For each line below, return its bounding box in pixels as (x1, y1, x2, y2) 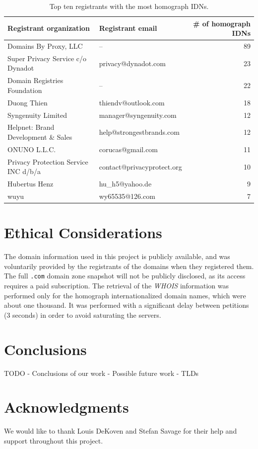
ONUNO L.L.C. (7, 144, 56, 154)
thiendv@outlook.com (99, 97, 165, 107)
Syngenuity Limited (7, 109, 67, 120)
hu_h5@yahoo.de (99, 179, 152, 189)
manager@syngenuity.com (99, 109, 177, 120)
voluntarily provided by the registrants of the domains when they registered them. (4, 261, 254, 271)
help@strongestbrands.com (99, 127, 180, 137)
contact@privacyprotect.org (99, 161, 182, 172)
